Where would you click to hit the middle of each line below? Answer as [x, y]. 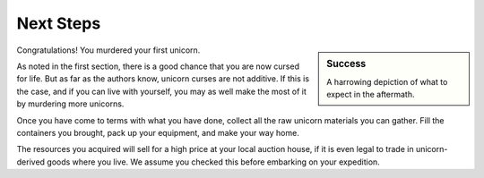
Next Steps [59, 23]
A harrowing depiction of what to [387, 81]
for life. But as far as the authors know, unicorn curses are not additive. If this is [163, 79]
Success [346, 64]
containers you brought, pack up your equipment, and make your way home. [158, 132]
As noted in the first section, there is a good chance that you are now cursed [158, 66]
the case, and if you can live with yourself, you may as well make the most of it [161, 91]
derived [30, 162]
